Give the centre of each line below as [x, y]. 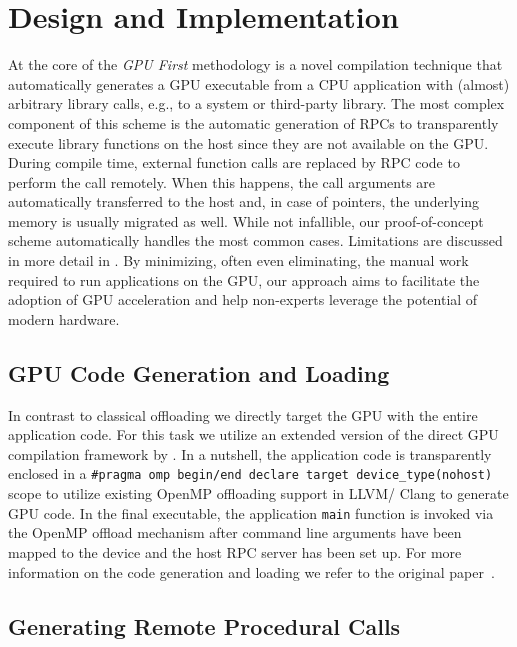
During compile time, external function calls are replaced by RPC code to [234, 162]
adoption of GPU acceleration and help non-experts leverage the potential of [243, 299]
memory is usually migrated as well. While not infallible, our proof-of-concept [246, 220]
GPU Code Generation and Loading [199, 372]
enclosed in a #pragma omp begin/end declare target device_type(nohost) [250, 473]
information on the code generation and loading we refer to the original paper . [251, 571]
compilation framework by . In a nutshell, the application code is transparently [250, 453]
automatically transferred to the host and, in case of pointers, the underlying [244, 201]
